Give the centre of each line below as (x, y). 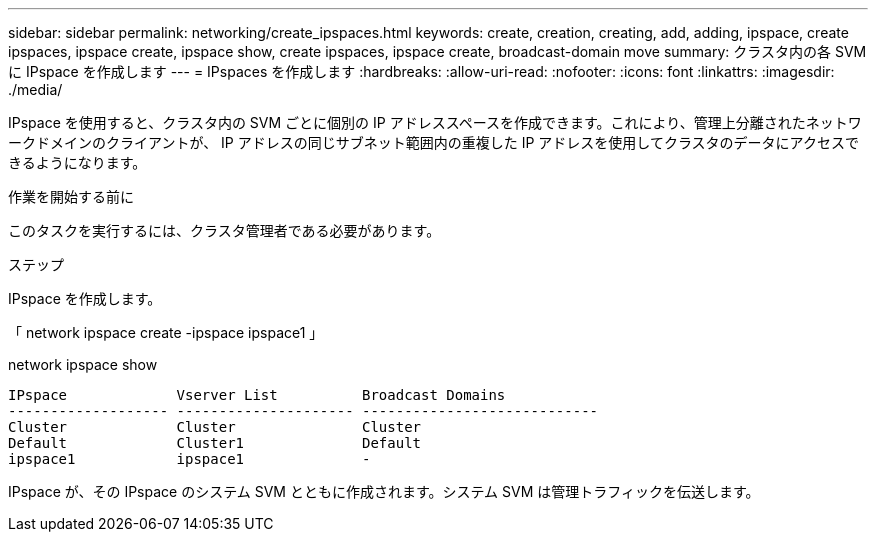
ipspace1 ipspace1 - (189, 459)
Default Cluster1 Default (215, 443)
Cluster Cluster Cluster (215, 427)
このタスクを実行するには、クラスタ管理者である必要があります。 (224, 230)
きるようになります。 (77, 162)
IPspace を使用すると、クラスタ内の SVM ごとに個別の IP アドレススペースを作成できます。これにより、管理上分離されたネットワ (435, 122)
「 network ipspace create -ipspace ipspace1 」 (166, 332)
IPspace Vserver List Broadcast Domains (257, 395)
